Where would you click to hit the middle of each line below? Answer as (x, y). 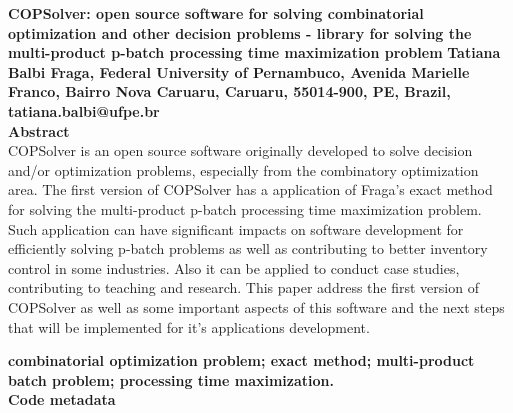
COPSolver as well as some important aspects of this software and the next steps (256, 306)
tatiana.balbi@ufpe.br (84, 110)
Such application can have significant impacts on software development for (236, 228)
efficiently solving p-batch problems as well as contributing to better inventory (248, 248)
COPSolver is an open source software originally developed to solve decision (240, 150)
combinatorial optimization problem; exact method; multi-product (241, 360)
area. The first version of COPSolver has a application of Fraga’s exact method (250, 189)
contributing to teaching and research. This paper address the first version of (243, 287)
